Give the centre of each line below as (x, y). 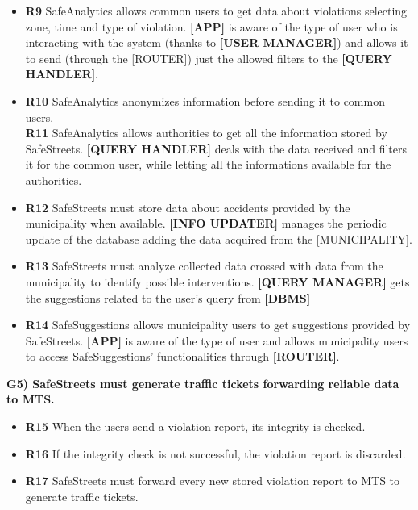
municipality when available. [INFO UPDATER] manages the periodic (206, 223)
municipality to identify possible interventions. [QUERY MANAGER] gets (217, 281)
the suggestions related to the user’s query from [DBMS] (168, 297)
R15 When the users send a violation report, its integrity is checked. (195, 426)
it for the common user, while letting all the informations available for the (208, 164)
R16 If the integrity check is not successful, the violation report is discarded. (215, 453)
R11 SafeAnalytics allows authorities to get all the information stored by (206, 133)
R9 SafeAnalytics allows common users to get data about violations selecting (216, 10)
